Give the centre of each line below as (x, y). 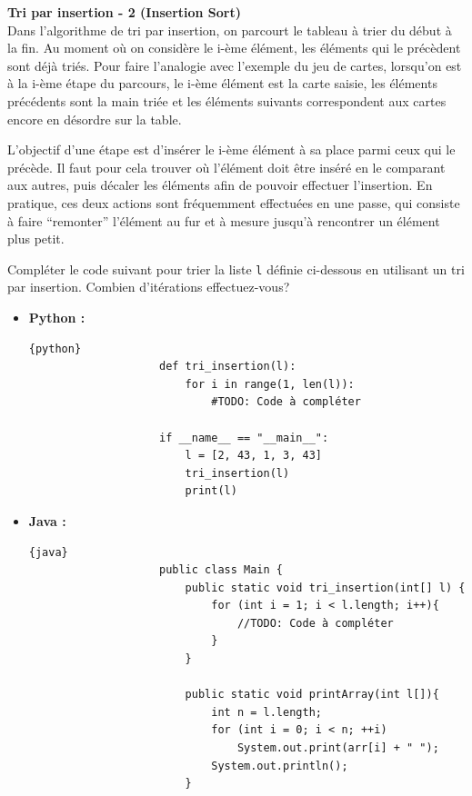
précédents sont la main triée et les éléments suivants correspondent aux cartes (227, 100)
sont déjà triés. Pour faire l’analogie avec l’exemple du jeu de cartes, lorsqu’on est (235, 65)
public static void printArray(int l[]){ (312, 695)
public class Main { (221, 570)
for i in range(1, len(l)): (270, 384)
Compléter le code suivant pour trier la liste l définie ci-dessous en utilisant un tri (236, 269)
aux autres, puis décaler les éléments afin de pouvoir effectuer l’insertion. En (220, 185)
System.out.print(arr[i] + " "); (338, 748)
